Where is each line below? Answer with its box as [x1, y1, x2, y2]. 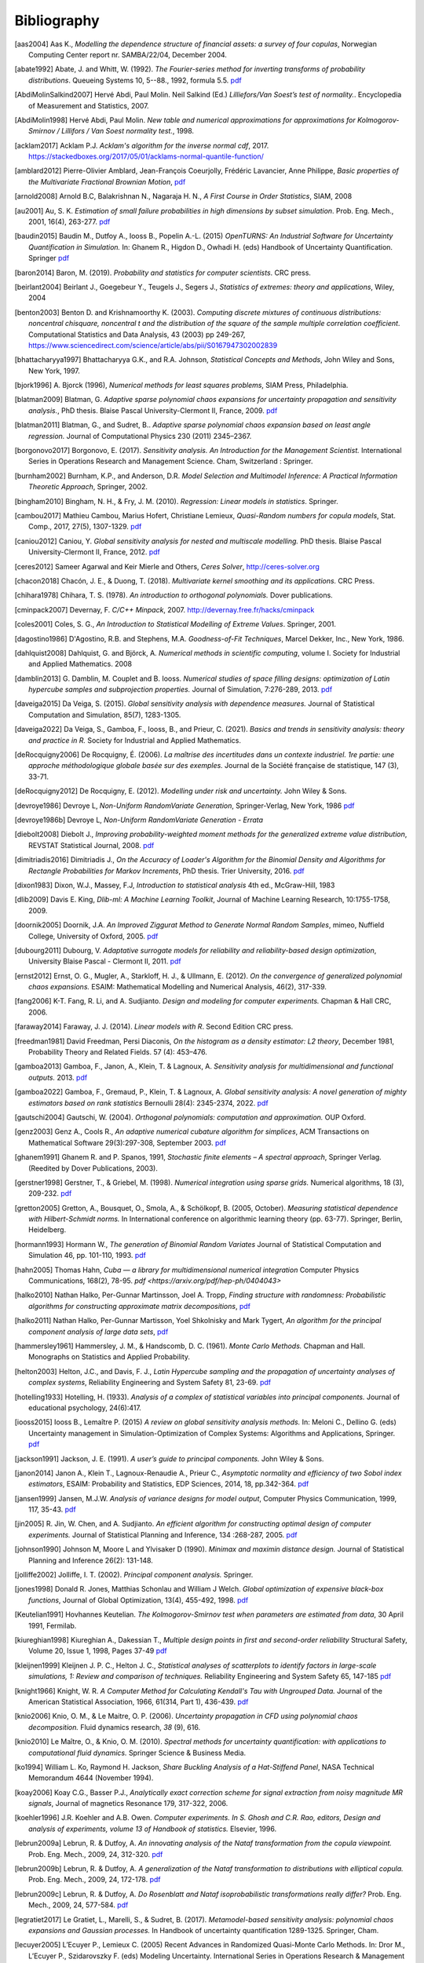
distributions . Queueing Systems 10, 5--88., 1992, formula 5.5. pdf [28, 75, 243, 85]
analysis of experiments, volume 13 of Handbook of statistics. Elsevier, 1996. [28, 1824, 277, 1833]
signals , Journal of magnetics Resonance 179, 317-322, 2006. [28, 1799, 228, 1808]
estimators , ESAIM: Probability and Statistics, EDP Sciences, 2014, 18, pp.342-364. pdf [28, 1479, 309, 1489]
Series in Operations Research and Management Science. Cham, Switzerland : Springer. [28, 456, 313, 466]
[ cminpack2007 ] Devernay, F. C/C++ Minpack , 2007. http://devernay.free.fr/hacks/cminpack [14, 605, 315, 614]
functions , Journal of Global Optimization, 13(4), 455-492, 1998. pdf [28, 1595, 249, 1605]
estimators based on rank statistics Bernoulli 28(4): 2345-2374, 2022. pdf [28, 1098, 269, 1107]
